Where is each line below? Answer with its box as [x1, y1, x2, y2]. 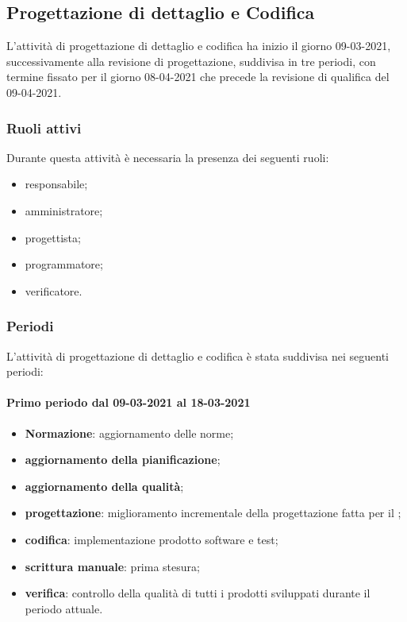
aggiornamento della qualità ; [25, 477, 184, 494]
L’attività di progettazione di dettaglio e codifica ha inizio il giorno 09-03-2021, [6, 37, 391, 54]
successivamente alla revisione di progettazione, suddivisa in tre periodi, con [6, 52, 376, 69]
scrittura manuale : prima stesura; [25, 558, 200, 574]
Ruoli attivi [6, 118, 82, 137]
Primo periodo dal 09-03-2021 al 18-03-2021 [6, 394, 251, 411]
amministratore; [25, 202, 103, 218]
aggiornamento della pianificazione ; [25, 451, 221, 468]
